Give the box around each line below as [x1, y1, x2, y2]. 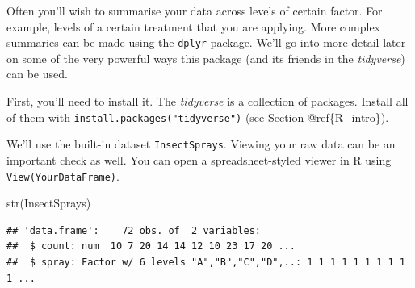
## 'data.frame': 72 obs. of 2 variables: [6, 224, 261, 236]
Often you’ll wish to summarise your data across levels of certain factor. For [6, 2, 383, 19]
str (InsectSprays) [6, 194, 91, 211]
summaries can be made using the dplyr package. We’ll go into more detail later [6, 34, 406, 51]
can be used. [6, 65, 68, 82]
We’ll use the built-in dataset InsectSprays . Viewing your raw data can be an [6, 136, 396, 152]
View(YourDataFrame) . [6, 167, 119, 184]
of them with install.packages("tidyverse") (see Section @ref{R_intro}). [6, 108, 389, 125]
